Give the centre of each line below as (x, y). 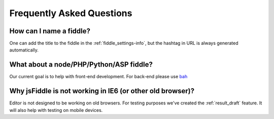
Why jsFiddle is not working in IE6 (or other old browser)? (102, 91)
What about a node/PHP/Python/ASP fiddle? (81, 65)
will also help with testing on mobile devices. (56, 110)
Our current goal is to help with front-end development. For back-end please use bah (98, 77)
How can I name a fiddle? (50, 31)
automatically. (24, 50)
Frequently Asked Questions (71, 13)
